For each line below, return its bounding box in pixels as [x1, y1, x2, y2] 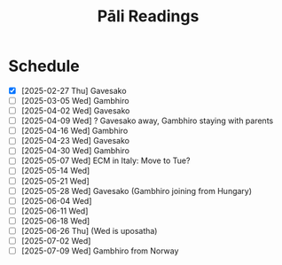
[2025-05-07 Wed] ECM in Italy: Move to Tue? [20, 155, 191, 166]
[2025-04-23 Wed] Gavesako [20, 136, 130, 146]
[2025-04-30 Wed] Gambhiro [20, 145, 130, 156]
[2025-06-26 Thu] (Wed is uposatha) [20, 225, 158, 236]
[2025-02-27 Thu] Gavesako [20, 85, 127, 96]
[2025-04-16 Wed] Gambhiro [20, 126, 129, 136]
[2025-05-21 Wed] [20, 175, 90, 186]
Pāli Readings [97, 6, 200, 27]
